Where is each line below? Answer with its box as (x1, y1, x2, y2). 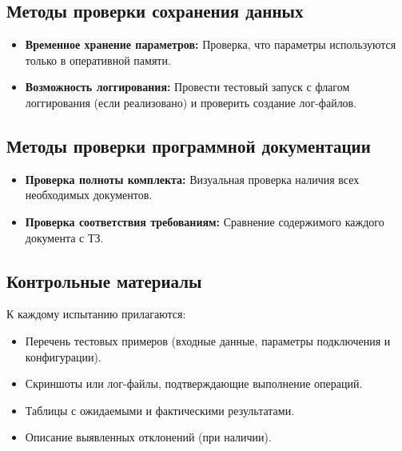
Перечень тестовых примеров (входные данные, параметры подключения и (25, 332, 391, 349)
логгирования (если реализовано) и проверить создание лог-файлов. (25, 94, 357, 110)
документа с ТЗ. (25, 229, 104, 245)
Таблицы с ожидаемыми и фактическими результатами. (25, 401, 295, 418)
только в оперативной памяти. (25, 51, 171, 68)
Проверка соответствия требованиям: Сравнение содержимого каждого (25, 213, 384, 229)
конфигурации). (25, 348, 101, 365)
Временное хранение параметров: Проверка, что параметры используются (25, 36, 396, 53)
